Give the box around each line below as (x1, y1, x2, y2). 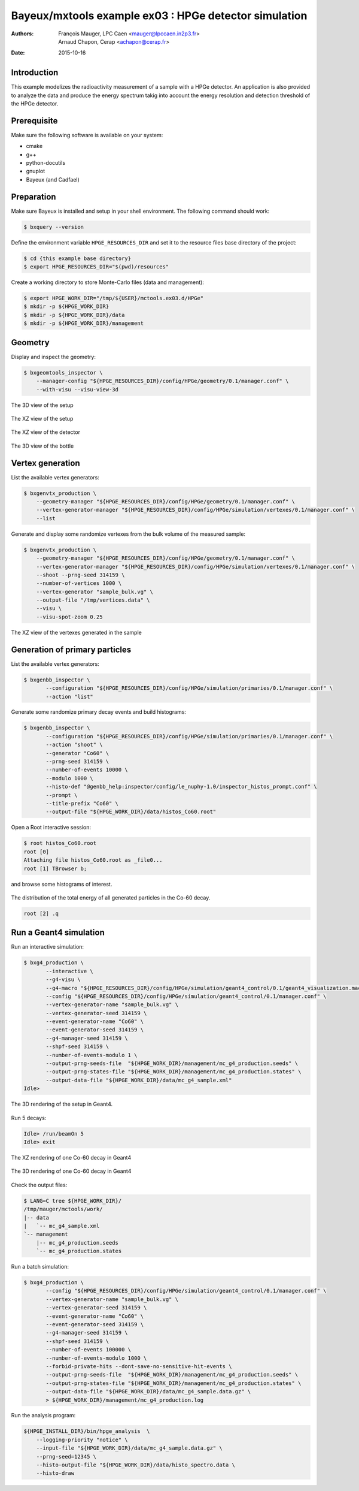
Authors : (11, 30, 34, 37)
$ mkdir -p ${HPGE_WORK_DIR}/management (23, 320, 144, 327)
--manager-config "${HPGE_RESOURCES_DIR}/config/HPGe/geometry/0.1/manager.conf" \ (36, 378, 289, 385)
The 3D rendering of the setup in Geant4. (11, 1100, 113, 1108)
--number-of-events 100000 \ (45, 1346, 132, 1353)
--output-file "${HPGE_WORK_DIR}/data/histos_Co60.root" (45, 808, 217, 815)
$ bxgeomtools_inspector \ (23, 369, 103, 376)
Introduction (11, 68, 59, 78)
